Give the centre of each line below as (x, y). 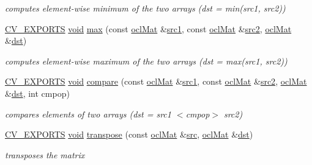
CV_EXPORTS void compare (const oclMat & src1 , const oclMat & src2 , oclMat (156, 81)
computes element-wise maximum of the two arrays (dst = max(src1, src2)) (146, 61)
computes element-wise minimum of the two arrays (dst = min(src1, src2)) (145, 8)
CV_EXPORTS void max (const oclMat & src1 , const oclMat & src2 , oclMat (148, 28)
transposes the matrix (45, 154)
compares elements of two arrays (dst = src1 (88, 114)
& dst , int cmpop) (37, 93)
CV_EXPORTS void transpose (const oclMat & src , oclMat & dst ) (129, 134)
